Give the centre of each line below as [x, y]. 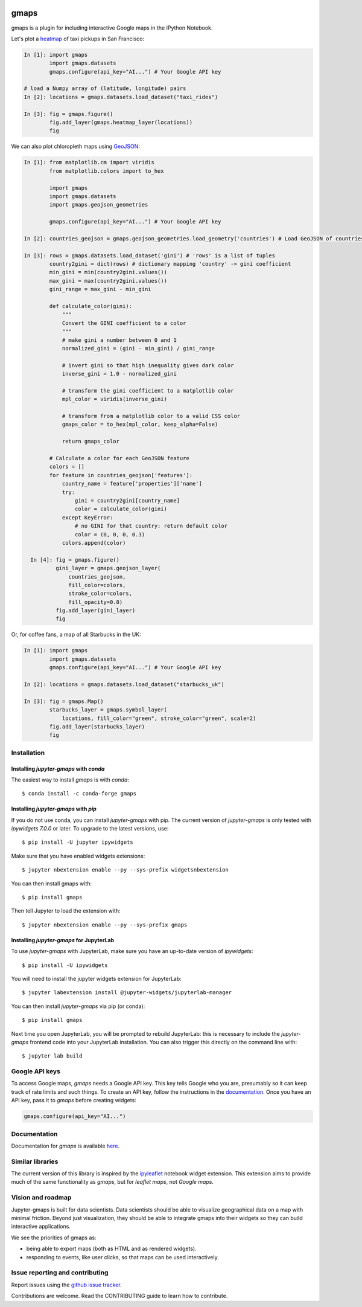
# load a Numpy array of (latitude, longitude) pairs [105, 88]
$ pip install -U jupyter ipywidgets [78, 842]
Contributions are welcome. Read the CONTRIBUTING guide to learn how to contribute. [119, 1296]
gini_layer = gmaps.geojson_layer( [108, 568]
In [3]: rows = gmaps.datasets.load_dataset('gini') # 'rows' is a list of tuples [150, 255]
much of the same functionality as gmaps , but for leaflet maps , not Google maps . [113, 1182]
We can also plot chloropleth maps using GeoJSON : [75, 146]
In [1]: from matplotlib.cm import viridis [89, 162]
